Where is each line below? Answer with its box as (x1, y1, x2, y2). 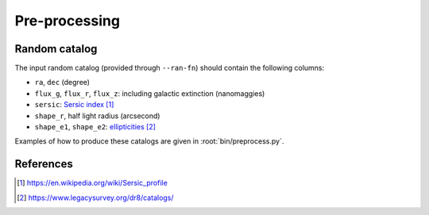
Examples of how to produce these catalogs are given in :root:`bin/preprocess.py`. (14, 136, 284, 146)
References (14, 157, 73, 171)
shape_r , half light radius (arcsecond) (34, 111, 160, 121)
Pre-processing (14, 12, 121, 29)
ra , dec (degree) (34, 78, 91, 87)
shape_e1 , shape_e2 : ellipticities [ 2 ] (34, 122, 157, 132)
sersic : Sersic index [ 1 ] (34, 100, 114, 109)
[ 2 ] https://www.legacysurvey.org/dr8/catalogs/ (17, 193, 174, 202)
